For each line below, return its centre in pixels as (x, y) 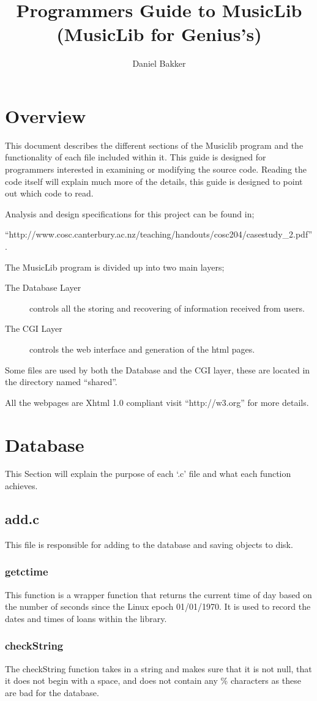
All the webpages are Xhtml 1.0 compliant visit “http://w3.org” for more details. (157, 402)
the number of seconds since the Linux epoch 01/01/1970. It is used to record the (158, 606)
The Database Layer (43, 287)
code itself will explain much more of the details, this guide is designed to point (154, 181)
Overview (46, 115)
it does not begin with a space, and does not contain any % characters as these (153, 680)
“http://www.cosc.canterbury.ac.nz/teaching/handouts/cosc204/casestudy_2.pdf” (159, 234)
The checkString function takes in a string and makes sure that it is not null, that (158, 668)
